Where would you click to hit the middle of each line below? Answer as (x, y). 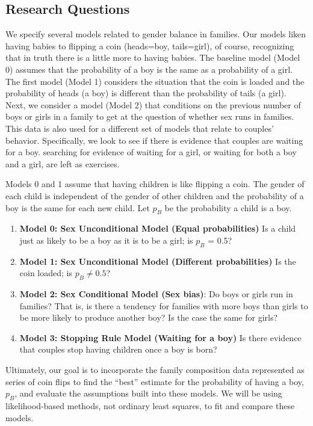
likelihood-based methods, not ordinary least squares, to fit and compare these (150, 406)
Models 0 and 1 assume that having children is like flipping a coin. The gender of (155, 184)
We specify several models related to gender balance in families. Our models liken (156, 34)
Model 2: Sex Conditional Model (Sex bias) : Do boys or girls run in (156, 294)
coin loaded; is (46, 273)
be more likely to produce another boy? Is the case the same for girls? (149, 317)
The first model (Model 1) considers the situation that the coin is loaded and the (155, 81)
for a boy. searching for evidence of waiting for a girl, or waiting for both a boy (151, 152)
